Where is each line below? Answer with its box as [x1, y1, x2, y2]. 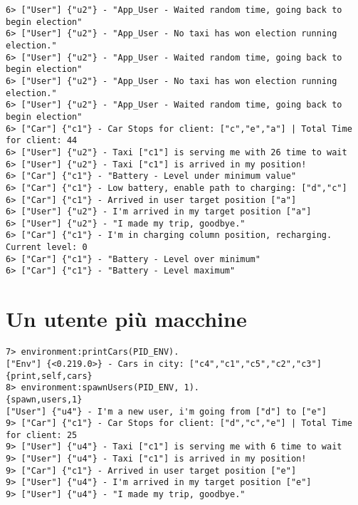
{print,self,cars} [6, 370, 93, 381]
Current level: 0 [6, 242, 88, 253]
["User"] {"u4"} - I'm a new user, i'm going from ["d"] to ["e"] [6, 406, 327, 417]
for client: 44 [6, 135, 78, 146]
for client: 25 [6, 429, 78, 440]
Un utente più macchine [6, 304, 247, 333]
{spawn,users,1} [6, 394, 83, 405]
